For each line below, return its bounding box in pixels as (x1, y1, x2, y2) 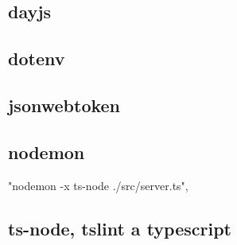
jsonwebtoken (8, 92, 121, 117)
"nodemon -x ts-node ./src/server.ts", (8, 177, 188, 193)
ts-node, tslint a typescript (8, 216, 231, 240)
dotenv (8, 46, 65, 71)
